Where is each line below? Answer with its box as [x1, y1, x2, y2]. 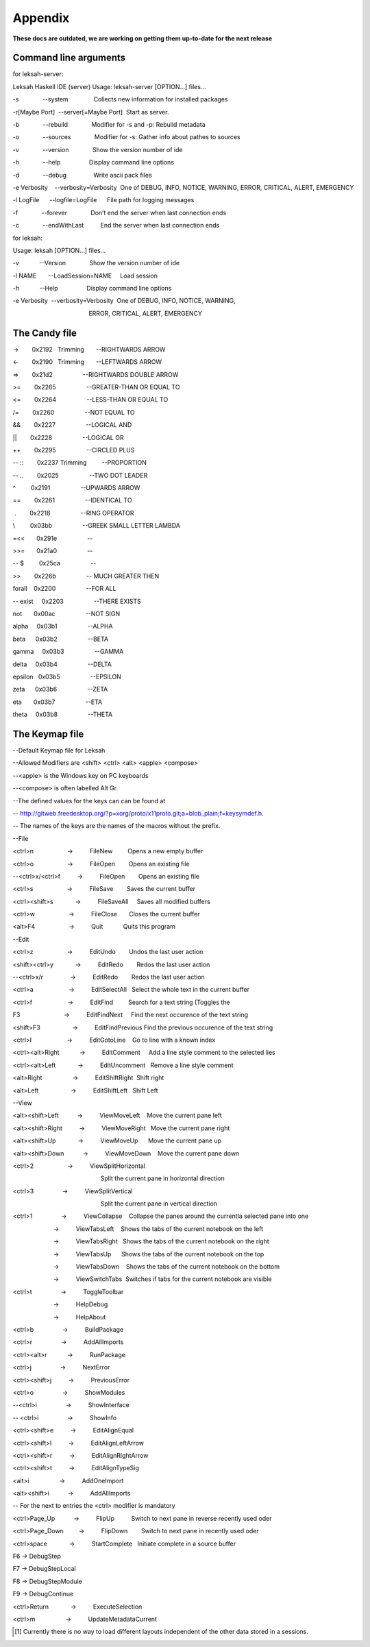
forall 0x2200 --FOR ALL [12, 585, 116, 593]
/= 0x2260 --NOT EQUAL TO [12, 408, 135, 416]
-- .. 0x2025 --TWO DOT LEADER [12, 471, 148, 479]
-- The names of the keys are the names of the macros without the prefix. [12, 822, 221, 830]
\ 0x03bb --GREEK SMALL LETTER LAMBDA [12, 522, 181, 530]
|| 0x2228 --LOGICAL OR [12, 433, 124, 441]
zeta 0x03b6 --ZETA [12, 685, 108, 694]
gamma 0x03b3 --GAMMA [12, 648, 124, 656]
